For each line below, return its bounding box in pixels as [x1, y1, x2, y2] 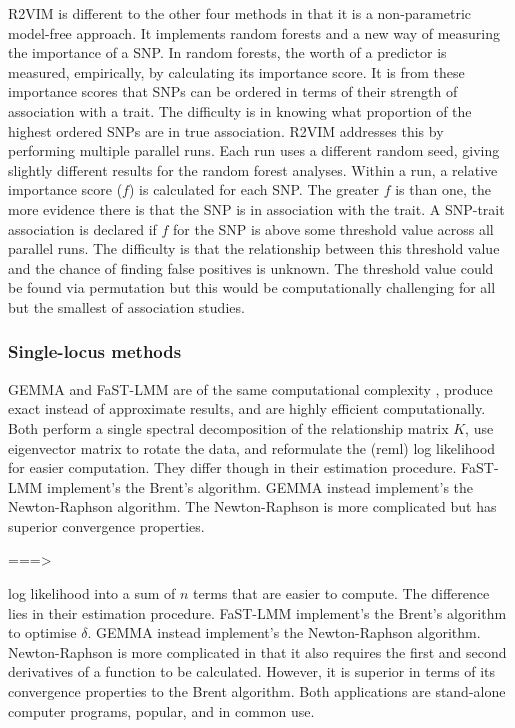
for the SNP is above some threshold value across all [173, 218, 494, 239]
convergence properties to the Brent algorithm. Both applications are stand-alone [8, 681, 506, 702]
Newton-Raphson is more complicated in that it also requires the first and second [8, 641, 507, 662]
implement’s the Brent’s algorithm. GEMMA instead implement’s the [47, 476, 474, 497]
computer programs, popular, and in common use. [8, 700, 315, 721]
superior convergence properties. [8, 515, 205, 536]
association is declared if [8, 218, 157, 239]
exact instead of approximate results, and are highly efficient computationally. [8, 398, 486, 419]
